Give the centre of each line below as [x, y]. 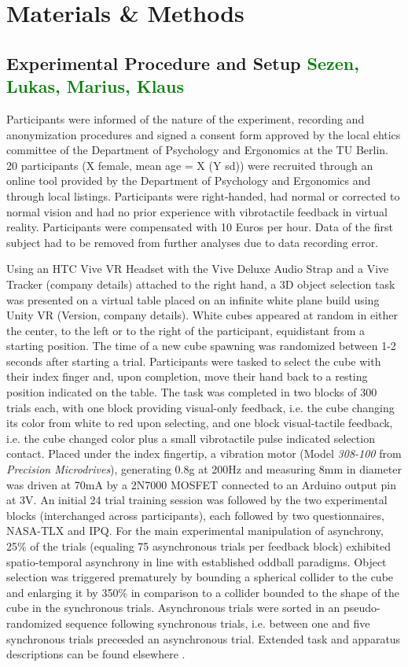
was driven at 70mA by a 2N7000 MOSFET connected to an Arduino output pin [202, 484]
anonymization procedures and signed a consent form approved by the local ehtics [204, 134]
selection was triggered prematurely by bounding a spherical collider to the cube [200, 577]
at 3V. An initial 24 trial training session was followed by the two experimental [197, 500]
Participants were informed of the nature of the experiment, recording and [186, 118]
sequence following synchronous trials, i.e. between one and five [218, 623]
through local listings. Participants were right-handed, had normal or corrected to [203, 195]
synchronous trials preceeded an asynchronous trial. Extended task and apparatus [204, 638]
